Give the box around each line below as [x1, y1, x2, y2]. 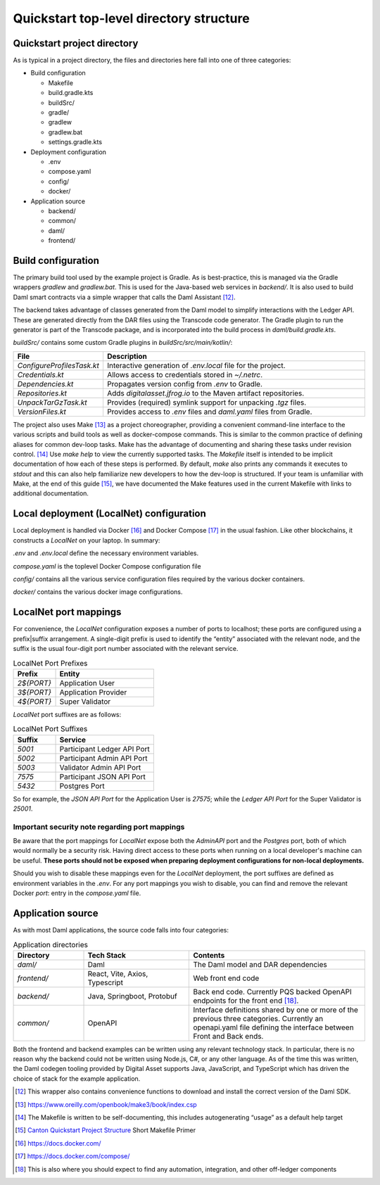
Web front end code [193, 973, 260, 983]
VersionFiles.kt [17, 407, 67, 417]
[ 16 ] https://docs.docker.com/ [15, 1139, 101, 1147]
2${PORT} [17, 678, 52, 687]
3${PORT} [17, 687, 52, 697]
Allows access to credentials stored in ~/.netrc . [106, 369, 263, 379]
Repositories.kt [17, 388, 67, 398]
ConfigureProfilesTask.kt [17, 360, 100, 370]
